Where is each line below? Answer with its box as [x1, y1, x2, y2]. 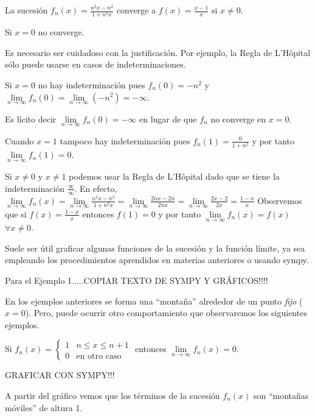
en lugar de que [139, 112, 197, 125]
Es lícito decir [5, 112, 57, 125]
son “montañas [253, 389, 309, 401]
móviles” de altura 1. [5, 401, 83, 414]
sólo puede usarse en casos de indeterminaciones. [5, 58, 186, 71]
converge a [116, 4, 156, 16]
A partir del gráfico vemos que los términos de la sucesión [5, 389, 220, 401]
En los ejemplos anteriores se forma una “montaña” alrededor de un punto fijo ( [5, 294, 303, 307]
